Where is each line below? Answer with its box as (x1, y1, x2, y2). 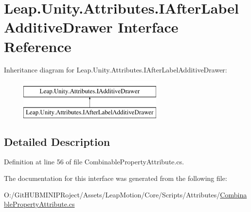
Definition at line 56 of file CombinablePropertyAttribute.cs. (4, 157, 184, 167)
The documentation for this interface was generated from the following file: (4, 173, 227, 183)
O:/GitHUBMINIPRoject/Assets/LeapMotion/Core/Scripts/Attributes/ (4, 189, 220, 199)
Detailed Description (4, 134, 110, 149)
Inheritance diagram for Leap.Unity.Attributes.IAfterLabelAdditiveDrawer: (4, 64, 227, 74)
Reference (4, 36, 72, 56)
